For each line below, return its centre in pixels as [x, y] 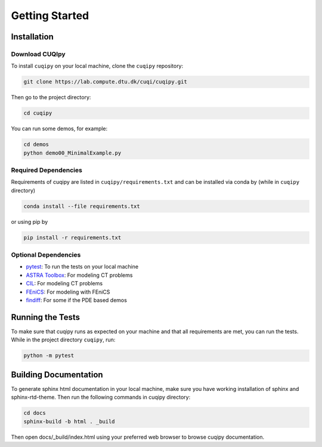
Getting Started [50, 16]
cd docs [35, 413]
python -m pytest [49, 356]
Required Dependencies [47, 170]
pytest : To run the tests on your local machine [82, 267]
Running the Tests [46, 317]
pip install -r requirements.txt [72, 238]
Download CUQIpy [38, 54]
